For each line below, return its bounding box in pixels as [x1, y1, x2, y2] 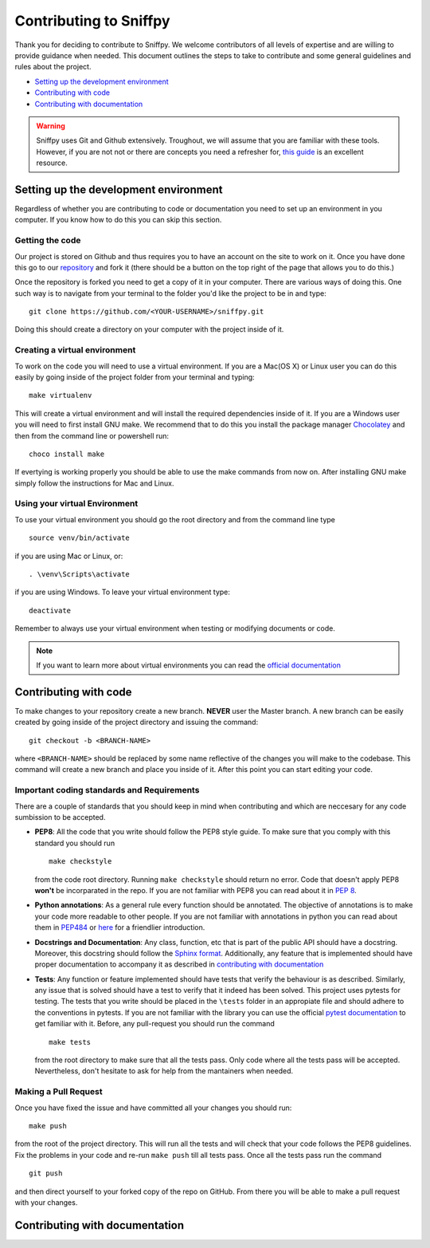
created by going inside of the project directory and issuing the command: [14, 718, 259, 727]
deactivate [29, 606, 72, 615]
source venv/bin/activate [29, 533, 131, 542]
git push [29, 1169, 63, 1178]
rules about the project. [14, 62, 92, 72]
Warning [36, 120, 65, 131]
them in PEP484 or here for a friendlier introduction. [34, 923, 205, 932]
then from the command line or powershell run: [14, 431, 170, 440]
